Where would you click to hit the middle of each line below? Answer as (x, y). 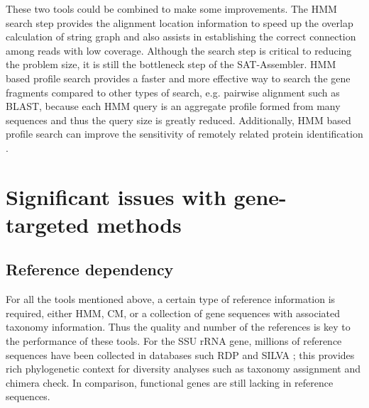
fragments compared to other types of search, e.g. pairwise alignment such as (173, 92)
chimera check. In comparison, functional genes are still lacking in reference (170, 382)
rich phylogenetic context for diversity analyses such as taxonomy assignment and (183, 369)
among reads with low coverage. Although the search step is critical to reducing (179, 50)
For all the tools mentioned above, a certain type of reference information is (171, 299)
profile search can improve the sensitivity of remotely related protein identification (184, 134)
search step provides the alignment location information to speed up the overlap (180, 22)
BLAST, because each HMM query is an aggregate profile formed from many (173, 106)
